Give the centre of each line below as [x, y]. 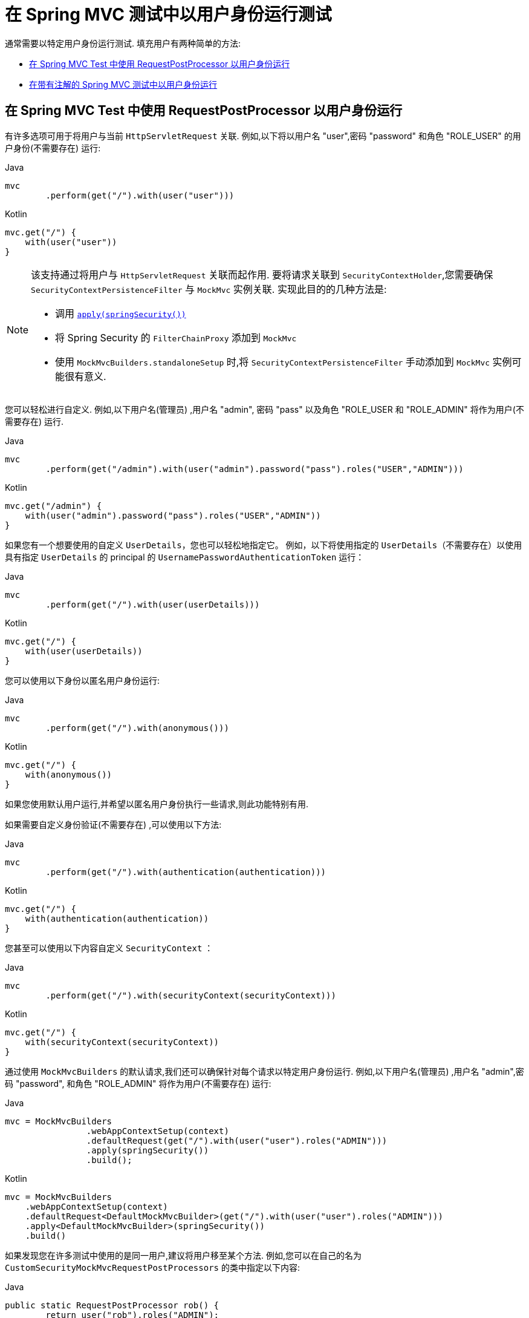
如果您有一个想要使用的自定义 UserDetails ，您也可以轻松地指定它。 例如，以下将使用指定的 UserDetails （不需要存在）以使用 [264, 545]
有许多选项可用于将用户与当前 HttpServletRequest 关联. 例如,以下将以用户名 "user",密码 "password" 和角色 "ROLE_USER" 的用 [263, 136]
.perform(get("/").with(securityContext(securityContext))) [191, 995]
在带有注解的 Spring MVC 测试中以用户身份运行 [123, 84]
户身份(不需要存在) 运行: [53, 148]
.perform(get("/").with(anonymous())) [137, 728]
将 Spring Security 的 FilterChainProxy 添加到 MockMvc [176, 337]
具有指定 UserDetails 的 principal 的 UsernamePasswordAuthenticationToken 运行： [185, 557]
